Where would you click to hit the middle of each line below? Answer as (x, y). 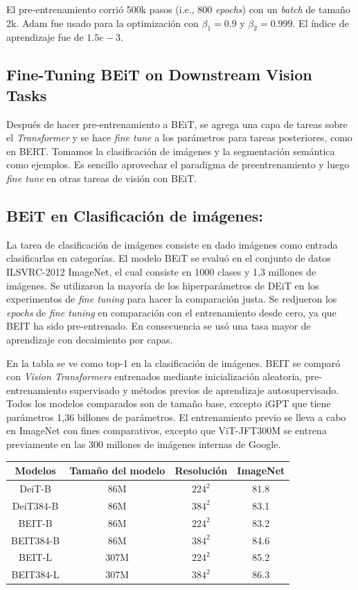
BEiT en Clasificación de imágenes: (135, 215)
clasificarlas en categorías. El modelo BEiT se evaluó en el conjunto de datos (169, 258)
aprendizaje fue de (45, 37)
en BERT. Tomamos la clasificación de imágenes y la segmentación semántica (171, 151)
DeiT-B (35, 488)
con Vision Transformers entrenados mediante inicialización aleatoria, (154, 376)
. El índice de (321, 23)
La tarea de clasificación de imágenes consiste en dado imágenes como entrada (172, 244)
